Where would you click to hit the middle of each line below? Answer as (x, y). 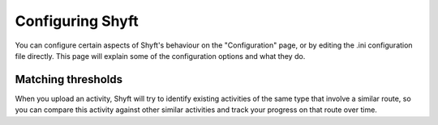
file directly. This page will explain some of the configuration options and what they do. (160, 56)
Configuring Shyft (77, 21)
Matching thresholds (69, 79)
